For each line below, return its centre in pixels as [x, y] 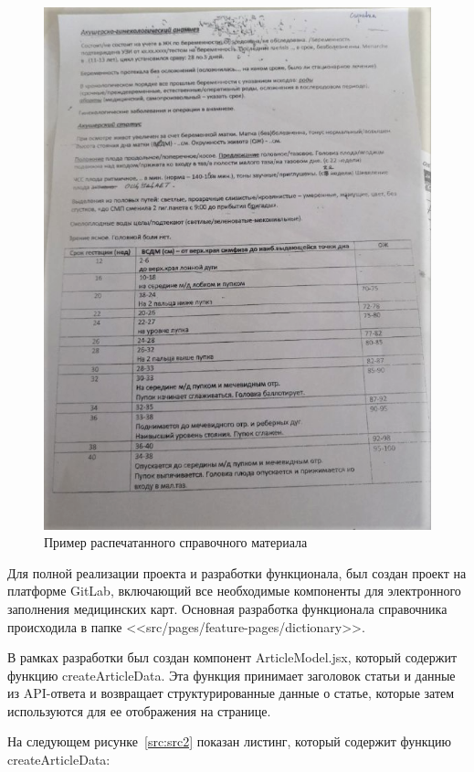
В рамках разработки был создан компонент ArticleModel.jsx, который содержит [232, 657]
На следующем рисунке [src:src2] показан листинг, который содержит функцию [230, 741]
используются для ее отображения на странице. [139, 710]
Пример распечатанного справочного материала [176, 542]
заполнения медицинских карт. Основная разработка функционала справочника [227, 608]
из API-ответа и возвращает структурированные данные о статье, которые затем [231, 693]
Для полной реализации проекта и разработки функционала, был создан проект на [237, 572]
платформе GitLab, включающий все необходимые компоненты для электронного [234, 591]
